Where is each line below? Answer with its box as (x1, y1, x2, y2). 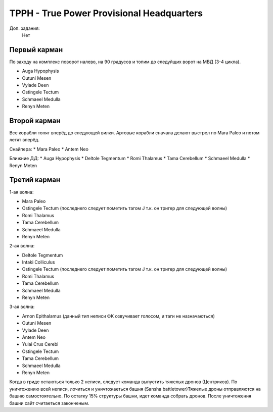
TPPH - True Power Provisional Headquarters (9, 8, 203, 19)
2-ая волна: (9, 243, 35, 249)
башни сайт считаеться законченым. (9, 400, 89, 406)
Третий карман (9, 176, 61, 184)
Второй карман (9, 117, 61, 125)
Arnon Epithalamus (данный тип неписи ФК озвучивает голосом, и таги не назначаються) (22, 313, 215, 319)
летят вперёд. (9, 137, 40, 143)
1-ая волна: (9, 189, 34, 195)
